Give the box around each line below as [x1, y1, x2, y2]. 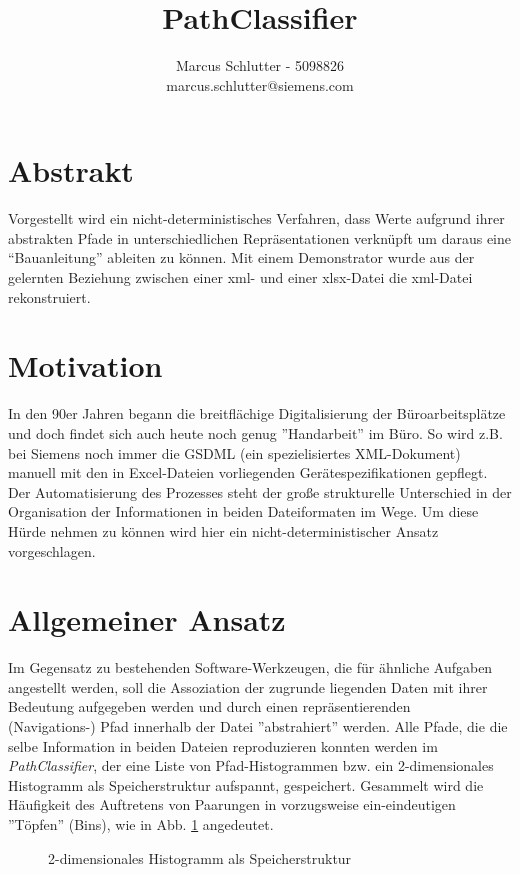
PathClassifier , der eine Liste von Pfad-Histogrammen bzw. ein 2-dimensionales [8, 755, 494, 776]
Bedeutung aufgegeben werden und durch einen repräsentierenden [8, 696, 411, 717]
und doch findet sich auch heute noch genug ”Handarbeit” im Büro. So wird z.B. [8, 422, 503, 443]
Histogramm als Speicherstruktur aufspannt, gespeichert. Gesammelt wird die [8, 774, 484, 795]
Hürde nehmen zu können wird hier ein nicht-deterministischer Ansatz [8, 520, 439, 541]
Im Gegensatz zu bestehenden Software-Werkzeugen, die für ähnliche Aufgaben [8, 657, 493, 678]
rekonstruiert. [8, 286, 91, 307]
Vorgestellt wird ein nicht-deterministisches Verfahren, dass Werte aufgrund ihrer [8, 208, 505, 229]
